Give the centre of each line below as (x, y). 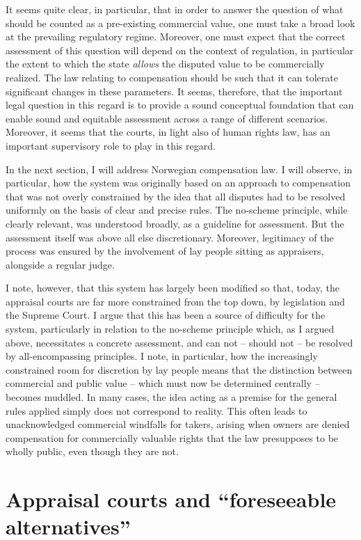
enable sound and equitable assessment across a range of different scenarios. (167, 118)
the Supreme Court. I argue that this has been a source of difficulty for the (166, 315)
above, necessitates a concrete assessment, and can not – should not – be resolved (179, 342)
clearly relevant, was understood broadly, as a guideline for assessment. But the (175, 223)
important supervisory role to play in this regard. (111, 145)
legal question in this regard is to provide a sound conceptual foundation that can (180, 105)
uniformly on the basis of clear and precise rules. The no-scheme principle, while (177, 210)
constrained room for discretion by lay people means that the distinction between (179, 369)
